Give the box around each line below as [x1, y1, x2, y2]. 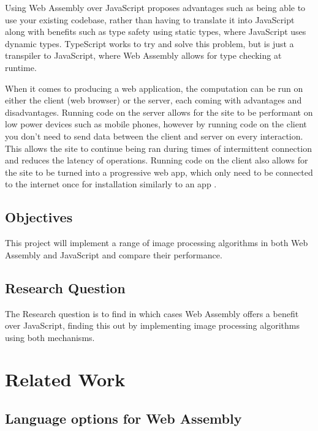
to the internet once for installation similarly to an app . [5, 178, 217, 190]
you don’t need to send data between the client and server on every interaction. [5, 129, 303, 142]
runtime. [5, 61, 37, 73]
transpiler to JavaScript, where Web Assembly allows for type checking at [5, 49, 282, 62]
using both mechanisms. [5, 331, 95, 343]
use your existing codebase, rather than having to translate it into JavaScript [5, 13, 295, 26]
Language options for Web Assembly [5, 409, 242, 428]
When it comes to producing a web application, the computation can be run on [5, 81, 303, 94]
